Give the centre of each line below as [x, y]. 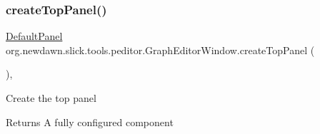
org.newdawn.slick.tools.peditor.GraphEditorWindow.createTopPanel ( [160, 50]
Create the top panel [51, 98]
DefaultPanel [34, 36]
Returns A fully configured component [90, 122]
